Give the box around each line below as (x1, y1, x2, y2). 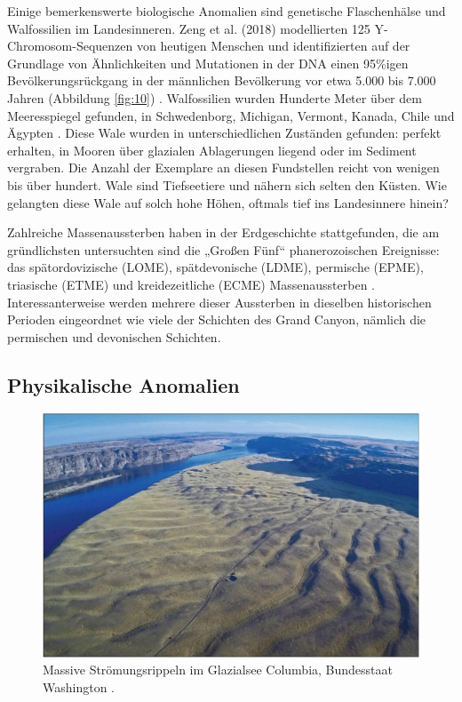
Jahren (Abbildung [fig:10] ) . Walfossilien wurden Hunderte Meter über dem (7, 88, 422, 107)
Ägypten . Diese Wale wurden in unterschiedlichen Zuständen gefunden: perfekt (7, 124, 442, 142)
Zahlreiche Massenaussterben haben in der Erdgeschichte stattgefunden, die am (7, 223, 440, 242)
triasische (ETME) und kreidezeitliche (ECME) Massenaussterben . (7, 275, 375, 293)
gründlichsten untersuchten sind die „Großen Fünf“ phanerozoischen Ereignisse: (7, 240, 440, 259)
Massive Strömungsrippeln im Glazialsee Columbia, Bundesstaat (43, 660, 394, 679)
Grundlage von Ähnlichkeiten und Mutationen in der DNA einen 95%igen (7, 53, 409, 72)
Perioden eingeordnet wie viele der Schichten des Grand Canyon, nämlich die (7, 310, 426, 329)
